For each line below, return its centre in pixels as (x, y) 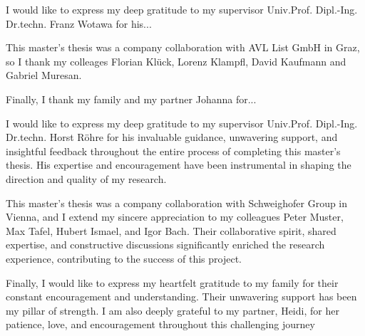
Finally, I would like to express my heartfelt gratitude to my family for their (172, 282)
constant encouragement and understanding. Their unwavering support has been (181, 296)
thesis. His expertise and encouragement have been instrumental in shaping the (179, 165)
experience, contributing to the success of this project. (124, 258)
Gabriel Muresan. (44, 75)
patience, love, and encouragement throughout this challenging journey (160, 324)
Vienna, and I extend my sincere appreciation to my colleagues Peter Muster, (175, 217)
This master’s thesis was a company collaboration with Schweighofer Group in (177, 203)
